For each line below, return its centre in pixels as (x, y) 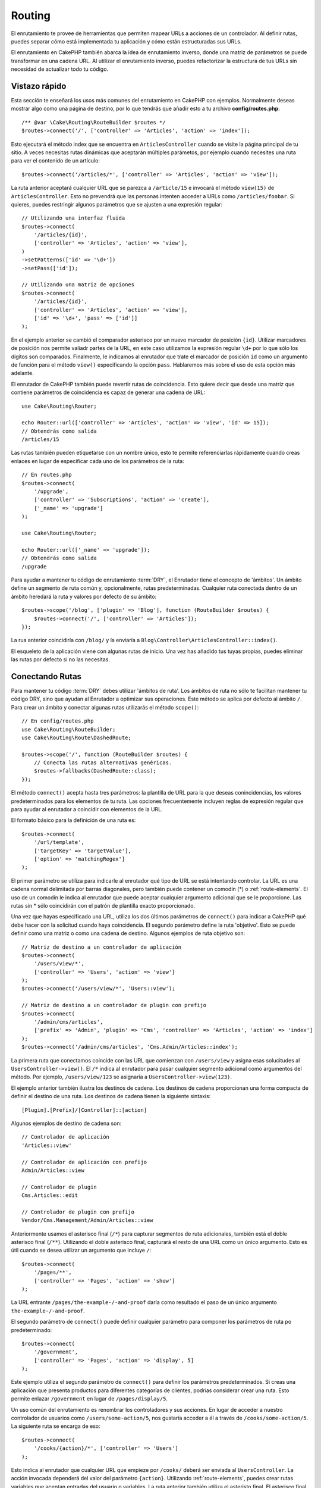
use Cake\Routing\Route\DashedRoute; (77, 737)
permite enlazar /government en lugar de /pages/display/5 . (89, 1399)
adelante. (22, 373)
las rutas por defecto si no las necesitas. (60, 659)
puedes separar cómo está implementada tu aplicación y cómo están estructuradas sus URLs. (126, 41)
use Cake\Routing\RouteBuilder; (69, 729)
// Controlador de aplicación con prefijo (84, 1162)
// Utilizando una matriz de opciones (78, 285)
